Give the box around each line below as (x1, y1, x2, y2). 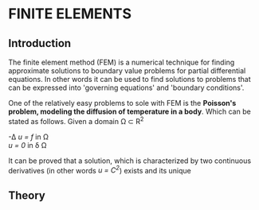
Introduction (8, 37, 72, 50)
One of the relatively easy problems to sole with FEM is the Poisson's (8, 99, 237, 107)
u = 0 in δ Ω (8, 140, 47, 150)
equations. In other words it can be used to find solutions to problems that (8, 75, 251, 84)
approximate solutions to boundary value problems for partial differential (8, 66, 246, 76)
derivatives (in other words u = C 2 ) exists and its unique (8, 164, 191, 175)
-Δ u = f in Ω (8, 132, 49, 142)
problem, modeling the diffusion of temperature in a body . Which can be (8, 107, 251, 116)
